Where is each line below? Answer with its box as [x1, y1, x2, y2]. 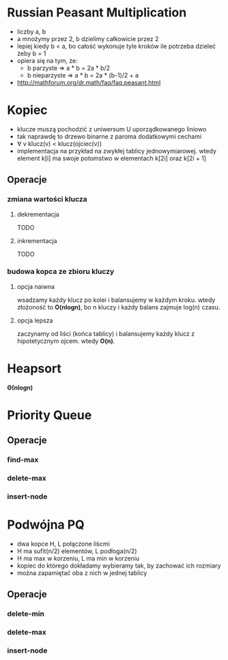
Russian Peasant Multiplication [7, 5, 187, 21]
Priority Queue [7, 407, 92, 422]
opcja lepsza [16, 316, 53, 325]
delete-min [7, 609, 45, 619]
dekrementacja [16, 210, 59, 218]
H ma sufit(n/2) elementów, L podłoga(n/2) [16, 547, 138, 555]
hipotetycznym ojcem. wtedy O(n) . [16, 337, 115, 345]
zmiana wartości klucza [7, 194, 87, 204]
